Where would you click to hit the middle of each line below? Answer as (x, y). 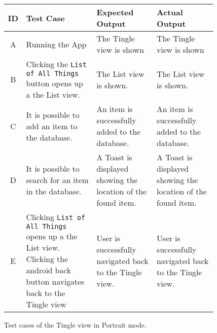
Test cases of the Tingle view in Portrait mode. (75, 325)
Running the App (56, 44)
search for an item (57, 180)
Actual (170, 12)
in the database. (54, 191)
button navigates (55, 281)
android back (49, 270)
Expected (115, 12)
